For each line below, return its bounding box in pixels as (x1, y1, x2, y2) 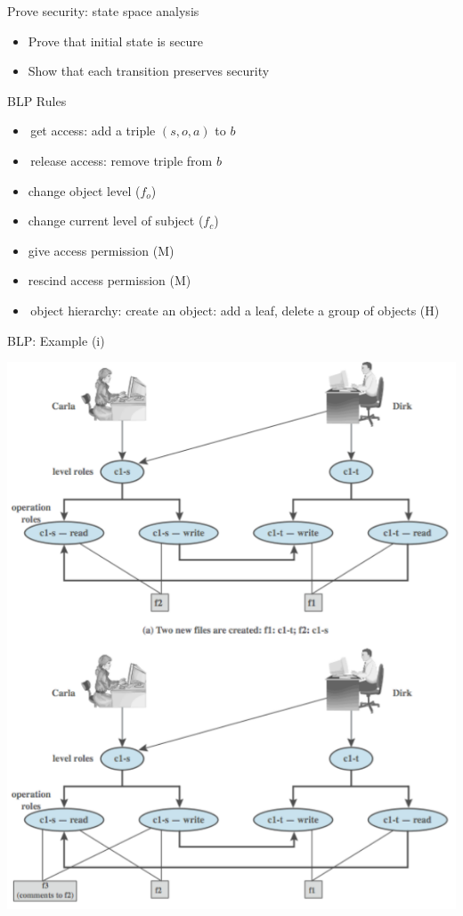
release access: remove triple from (30, 151, 213, 169)
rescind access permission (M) (28, 271, 191, 290)
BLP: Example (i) (7, 331, 105, 349)
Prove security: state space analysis (7, 2, 199, 20)
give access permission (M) (28, 241, 175, 259)
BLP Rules (7, 91, 67, 110)
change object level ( (28, 181, 141, 200)
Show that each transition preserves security (28, 61, 270, 80)
